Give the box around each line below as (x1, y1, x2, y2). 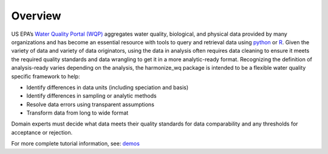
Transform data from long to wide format (26, 109, 129, 116)
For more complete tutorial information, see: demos (11, 140, 140, 147)
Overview (11, 9, 61, 22)
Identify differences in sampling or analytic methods (26, 92, 157, 99)
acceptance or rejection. (11, 129, 73, 136)
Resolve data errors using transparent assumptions (26, 101, 155, 108)
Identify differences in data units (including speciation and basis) (26, 84, 189, 91)
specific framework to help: (11, 73, 80, 80)
